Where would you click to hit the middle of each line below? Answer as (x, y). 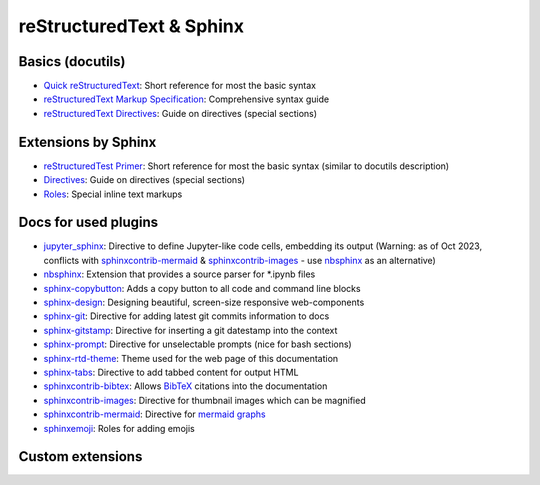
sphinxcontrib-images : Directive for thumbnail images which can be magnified (204, 400)
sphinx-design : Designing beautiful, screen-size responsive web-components (204, 302)
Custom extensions (80, 456)
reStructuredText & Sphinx (131, 26)
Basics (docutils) (72, 61)
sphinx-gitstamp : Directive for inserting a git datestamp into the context (190, 330)
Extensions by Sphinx (87, 141)
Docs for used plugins (88, 222)
